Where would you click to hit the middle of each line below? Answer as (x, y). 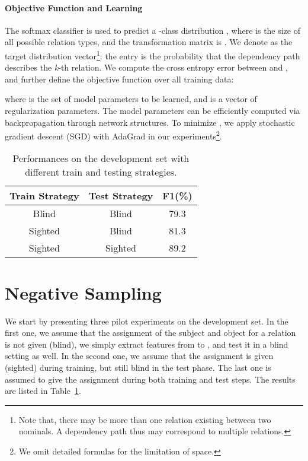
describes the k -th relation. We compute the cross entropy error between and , (146, 67)
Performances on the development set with (101, 158)
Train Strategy (44, 196)
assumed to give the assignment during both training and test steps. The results (150, 379)
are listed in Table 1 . (43, 391)
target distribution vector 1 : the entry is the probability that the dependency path (153, 55)
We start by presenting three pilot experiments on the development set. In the (147, 321)
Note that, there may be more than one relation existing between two (145, 419)
